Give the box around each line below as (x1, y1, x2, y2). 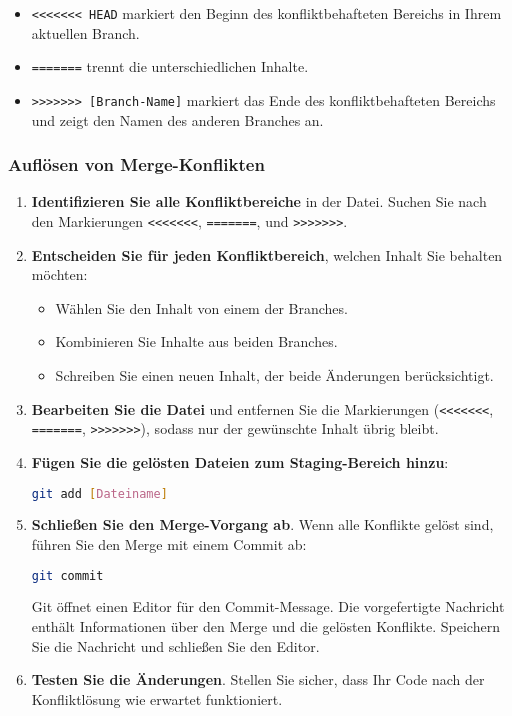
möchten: (31, 264, 88, 285)
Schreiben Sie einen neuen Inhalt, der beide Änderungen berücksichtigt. (55, 365, 494, 385)
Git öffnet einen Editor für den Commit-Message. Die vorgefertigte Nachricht (31, 596, 505, 617)
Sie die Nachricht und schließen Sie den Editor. (31, 635, 320, 656)
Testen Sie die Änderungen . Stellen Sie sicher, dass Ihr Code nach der (31, 669, 485, 690)
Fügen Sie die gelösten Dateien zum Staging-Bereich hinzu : (31, 451, 449, 472)
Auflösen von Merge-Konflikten (8, 152, 265, 177)
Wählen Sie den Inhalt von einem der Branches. (55, 297, 348, 318)
